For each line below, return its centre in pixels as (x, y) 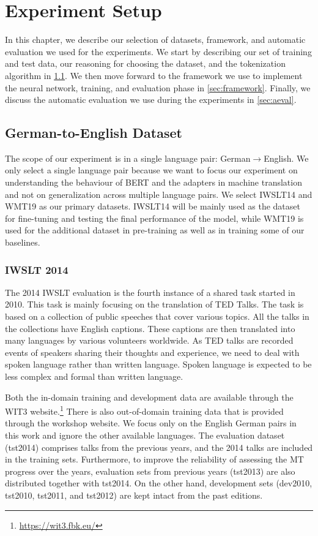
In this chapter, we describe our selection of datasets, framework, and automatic (155, 40)
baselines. (23, 242)
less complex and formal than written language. (94, 376)
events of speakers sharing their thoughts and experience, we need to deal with (152, 352)
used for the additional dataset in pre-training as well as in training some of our (155, 230)
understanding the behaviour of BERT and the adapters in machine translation (153, 182)
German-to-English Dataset (94, 133)
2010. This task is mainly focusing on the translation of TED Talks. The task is (154, 304)
